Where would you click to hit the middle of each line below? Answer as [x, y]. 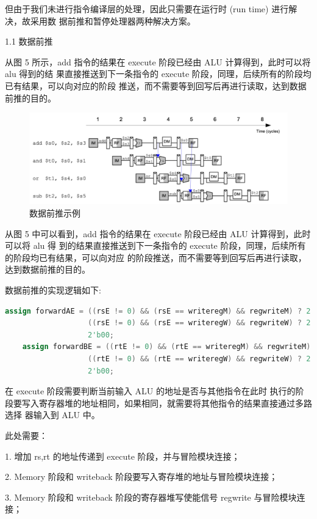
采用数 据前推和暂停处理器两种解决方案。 [113, 20]
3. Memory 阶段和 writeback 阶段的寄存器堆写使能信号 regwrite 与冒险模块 [151, 497]
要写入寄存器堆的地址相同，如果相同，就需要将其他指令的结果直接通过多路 [162, 403]
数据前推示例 [55, 213]
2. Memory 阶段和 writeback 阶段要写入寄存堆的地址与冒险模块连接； [141, 477]
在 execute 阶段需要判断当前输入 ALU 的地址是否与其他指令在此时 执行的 [150, 391]
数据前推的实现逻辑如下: [53, 290]
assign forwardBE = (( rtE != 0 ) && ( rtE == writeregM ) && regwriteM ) [166, 347]
